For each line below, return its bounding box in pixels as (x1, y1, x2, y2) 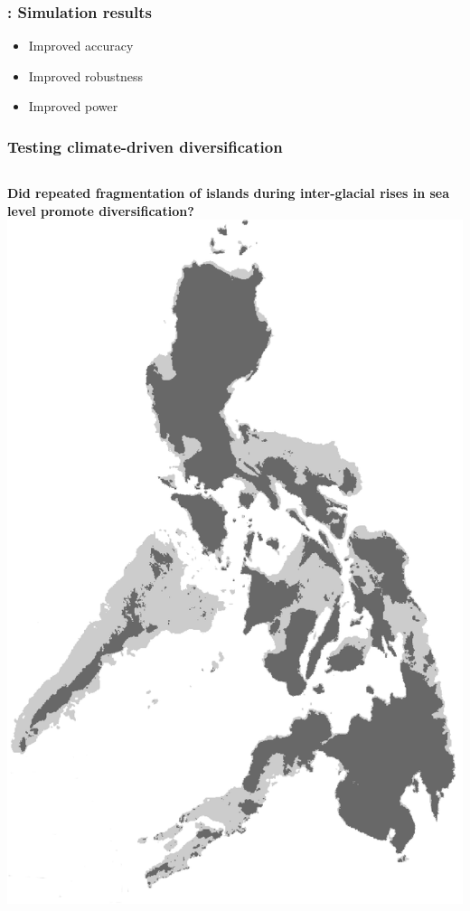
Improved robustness (28, 66, 144, 85)
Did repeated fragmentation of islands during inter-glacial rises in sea (7, 183, 450, 202)
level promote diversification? (7, 201, 194, 220)
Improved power (28, 97, 118, 116)
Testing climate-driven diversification (7, 135, 283, 157)
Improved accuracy (28, 36, 134, 55)
